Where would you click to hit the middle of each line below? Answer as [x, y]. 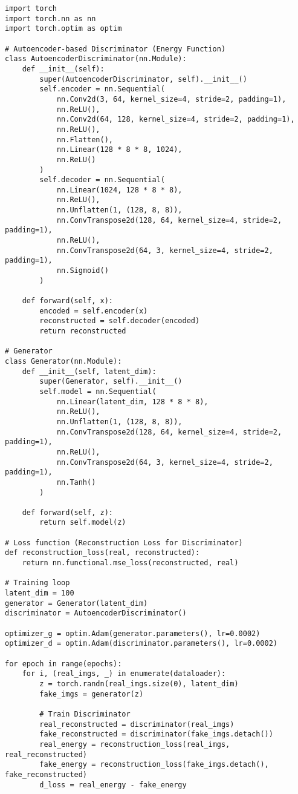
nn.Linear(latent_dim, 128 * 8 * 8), [132, 402]
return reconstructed [83, 331]
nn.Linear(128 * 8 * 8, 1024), [119, 150]
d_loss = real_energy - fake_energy [113, 785]
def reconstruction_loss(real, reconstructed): [102, 553]
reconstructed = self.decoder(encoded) [120, 321]
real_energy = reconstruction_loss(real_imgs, [135, 744]
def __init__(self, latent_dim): [89, 371]
